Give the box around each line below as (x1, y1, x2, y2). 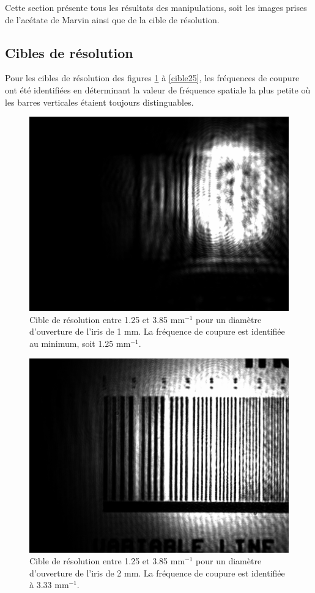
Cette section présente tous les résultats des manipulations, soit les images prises (5, 1, 307, 13)
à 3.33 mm (29, 578, 69, 591)
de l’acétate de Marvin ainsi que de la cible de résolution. (5, 13, 220, 26)
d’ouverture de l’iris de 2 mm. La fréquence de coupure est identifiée (29, 566, 285, 579)
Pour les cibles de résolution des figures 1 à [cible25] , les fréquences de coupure (5, 71, 300, 84)
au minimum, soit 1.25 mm (29, 337, 131, 349)
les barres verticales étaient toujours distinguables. (5, 95, 194, 108)
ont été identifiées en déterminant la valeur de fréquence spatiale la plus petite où (5, 83, 311, 96)
